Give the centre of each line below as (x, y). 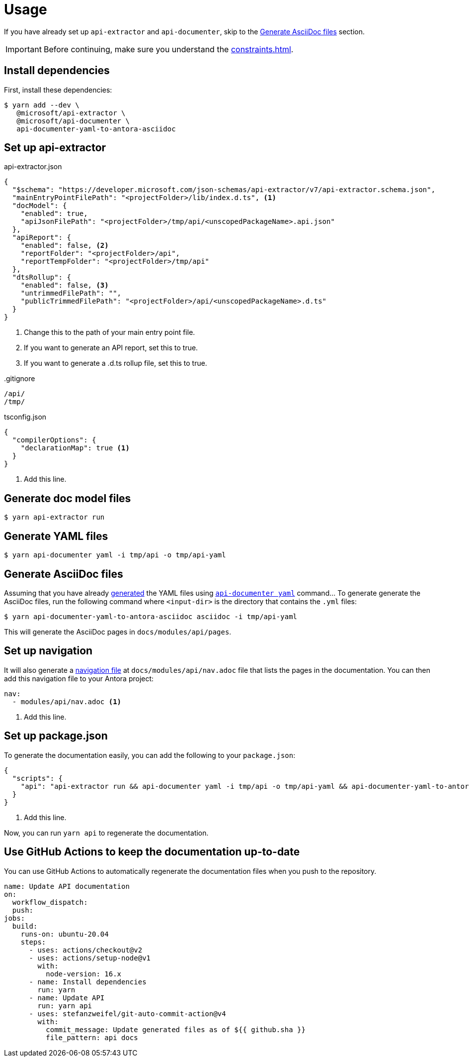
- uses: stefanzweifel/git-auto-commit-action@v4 (127, 1013)
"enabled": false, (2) (65, 246)
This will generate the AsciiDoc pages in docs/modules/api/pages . (118, 632)
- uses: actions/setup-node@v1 (90, 958)
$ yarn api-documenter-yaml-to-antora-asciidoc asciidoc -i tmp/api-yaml (151, 616)
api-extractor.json (33, 167)
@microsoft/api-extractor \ (71, 113)
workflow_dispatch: (50, 902)
